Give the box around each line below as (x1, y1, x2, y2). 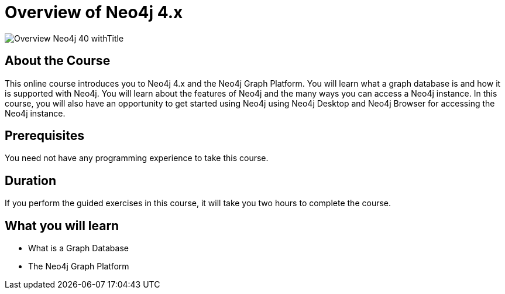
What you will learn (5, 218, 119, 233)
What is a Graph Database (28, 243, 129, 254)
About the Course (5, 53, 111, 69)
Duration (5, 173, 57, 188)
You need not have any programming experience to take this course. (5, 153, 269, 163)
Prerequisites (5, 128, 84, 143)
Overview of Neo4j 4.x (5, 2, 183, 22)
